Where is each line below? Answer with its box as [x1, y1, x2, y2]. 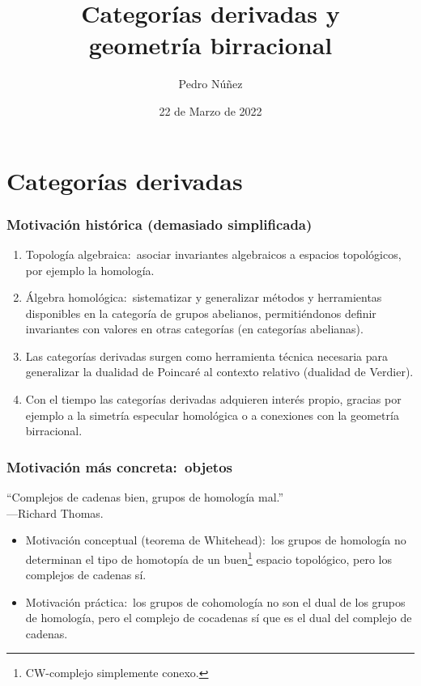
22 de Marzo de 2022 [159, 102, 262, 119]
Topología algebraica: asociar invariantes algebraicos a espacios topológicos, [25, 245, 402, 262]
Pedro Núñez [178, 75, 243, 92]
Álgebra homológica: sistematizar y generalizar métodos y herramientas [25, 289, 382, 306]
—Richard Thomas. [6, 504, 104, 521]
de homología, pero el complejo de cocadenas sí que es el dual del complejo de [25, 609, 412, 626]
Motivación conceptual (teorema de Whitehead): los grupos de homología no [25, 531, 406, 548]
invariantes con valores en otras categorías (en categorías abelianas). [25, 320, 364, 337]
